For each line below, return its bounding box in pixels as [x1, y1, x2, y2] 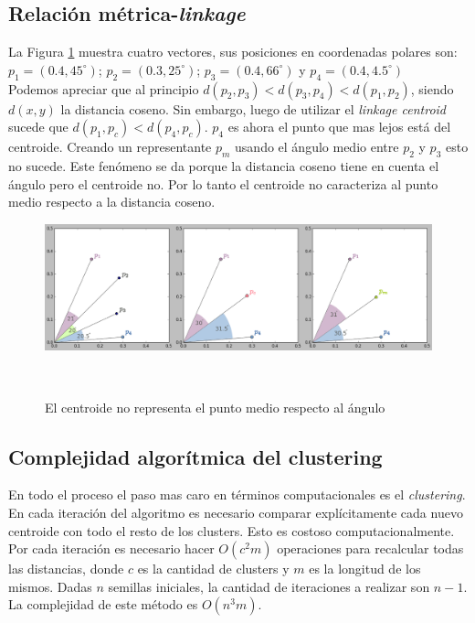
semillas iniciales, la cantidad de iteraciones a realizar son [108, 576, 430, 596]
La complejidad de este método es [8, 595, 198, 614]
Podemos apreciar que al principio [8, 79, 199, 98]
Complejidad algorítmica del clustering [8, 442, 383, 470]
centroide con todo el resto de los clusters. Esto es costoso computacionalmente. [8, 521, 455, 540]
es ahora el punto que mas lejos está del [227, 117, 451, 136]
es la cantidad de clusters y [137, 559, 290, 578]
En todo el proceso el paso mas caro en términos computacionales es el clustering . [8, 485, 466, 504]
